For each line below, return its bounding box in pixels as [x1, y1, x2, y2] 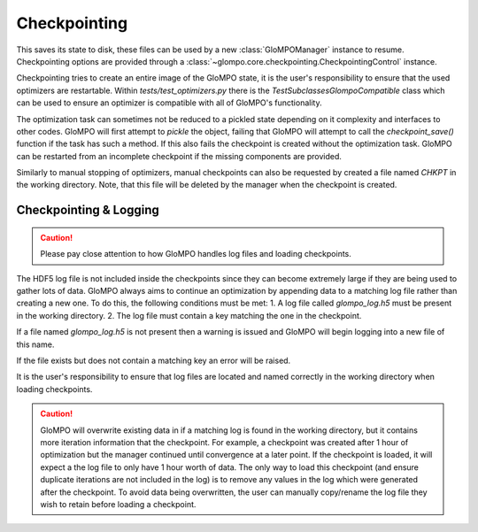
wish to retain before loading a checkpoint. [40, 498, 197, 509]
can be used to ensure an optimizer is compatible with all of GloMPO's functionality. [16, 97, 322, 108]
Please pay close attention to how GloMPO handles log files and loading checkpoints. [40, 249, 351, 259]
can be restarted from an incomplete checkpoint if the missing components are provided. [16, 150, 343, 161]
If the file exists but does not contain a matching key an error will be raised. [16, 355, 291, 366]
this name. [16, 339, 55, 350]
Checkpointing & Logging [16, 203, 159, 218]
